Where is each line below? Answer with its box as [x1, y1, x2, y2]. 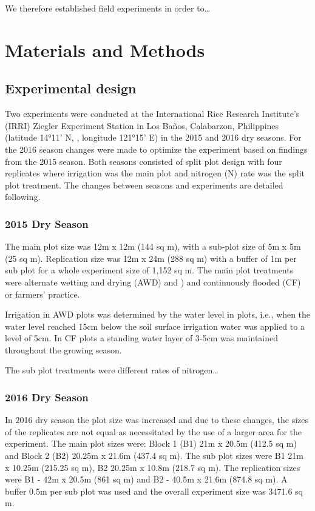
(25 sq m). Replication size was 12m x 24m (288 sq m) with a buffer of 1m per [5, 252, 297, 264]
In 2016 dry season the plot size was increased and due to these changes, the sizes [5, 413, 309, 426]
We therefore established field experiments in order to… [5, 2, 211, 14]
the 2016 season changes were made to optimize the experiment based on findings [5, 142, 308, 155]
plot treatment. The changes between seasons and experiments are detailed [5, 178, 283, 191]
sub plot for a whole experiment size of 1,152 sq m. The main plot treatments [5, 264, 294, 276]
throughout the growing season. [5, 343, 122, 356]
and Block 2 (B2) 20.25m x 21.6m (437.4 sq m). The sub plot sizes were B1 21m [5, 449, 304, 462]
